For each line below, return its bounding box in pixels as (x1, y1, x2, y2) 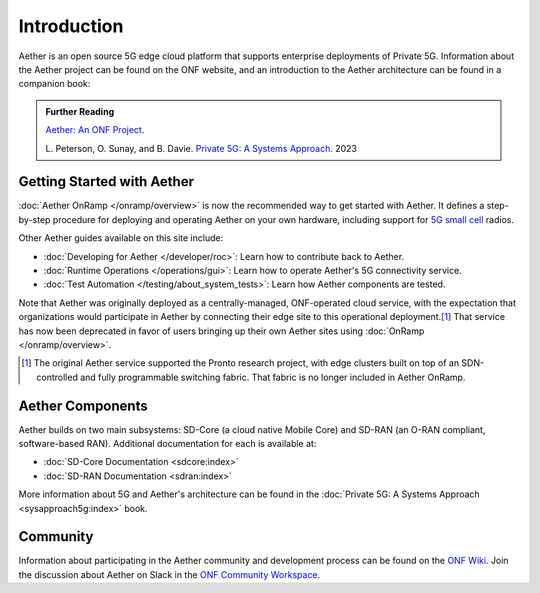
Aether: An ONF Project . (45, 124, 145, 136)
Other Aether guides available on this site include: (18, 232, 224, 244)
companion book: (18, 78, 91, 90)
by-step (18, 213, 51, 225)
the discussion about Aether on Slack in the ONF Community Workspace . (18, 568, 321, 580)
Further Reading (45, 105, 115, 117)
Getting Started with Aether (18, 173, 195, 190)
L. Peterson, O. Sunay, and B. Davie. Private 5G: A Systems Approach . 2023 (45, 142, 357, 154)
